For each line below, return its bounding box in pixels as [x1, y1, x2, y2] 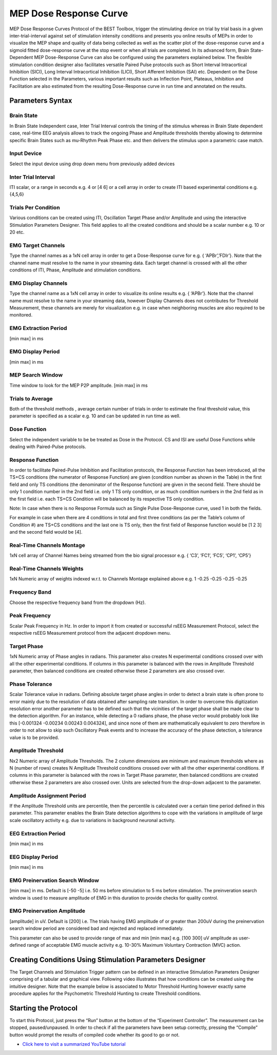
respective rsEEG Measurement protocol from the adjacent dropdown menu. [9, 630, 171, 636]
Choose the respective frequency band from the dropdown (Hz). [9, 599, 146, 605]
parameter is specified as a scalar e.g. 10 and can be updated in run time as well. [9, 413, 181, 419]
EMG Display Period [9, 348, 60, 355]
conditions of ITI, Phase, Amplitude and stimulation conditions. [9, 267, 142, 273]
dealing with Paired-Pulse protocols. [9, 443, 87, 450]
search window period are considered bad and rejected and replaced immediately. [9, 925, 184, 931]
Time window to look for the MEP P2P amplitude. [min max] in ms [9, 382, 148, 388]
